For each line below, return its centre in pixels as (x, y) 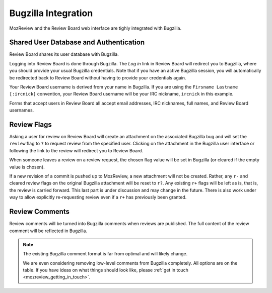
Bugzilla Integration (51, 13)
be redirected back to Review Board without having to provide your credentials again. (98, 77)
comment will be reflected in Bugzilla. (48, 231)
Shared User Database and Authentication (77, 42)
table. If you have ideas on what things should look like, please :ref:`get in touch (106, 270)
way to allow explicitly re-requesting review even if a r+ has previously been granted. (98, 197)
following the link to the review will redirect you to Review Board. (76, 150)
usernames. (22, 110)
